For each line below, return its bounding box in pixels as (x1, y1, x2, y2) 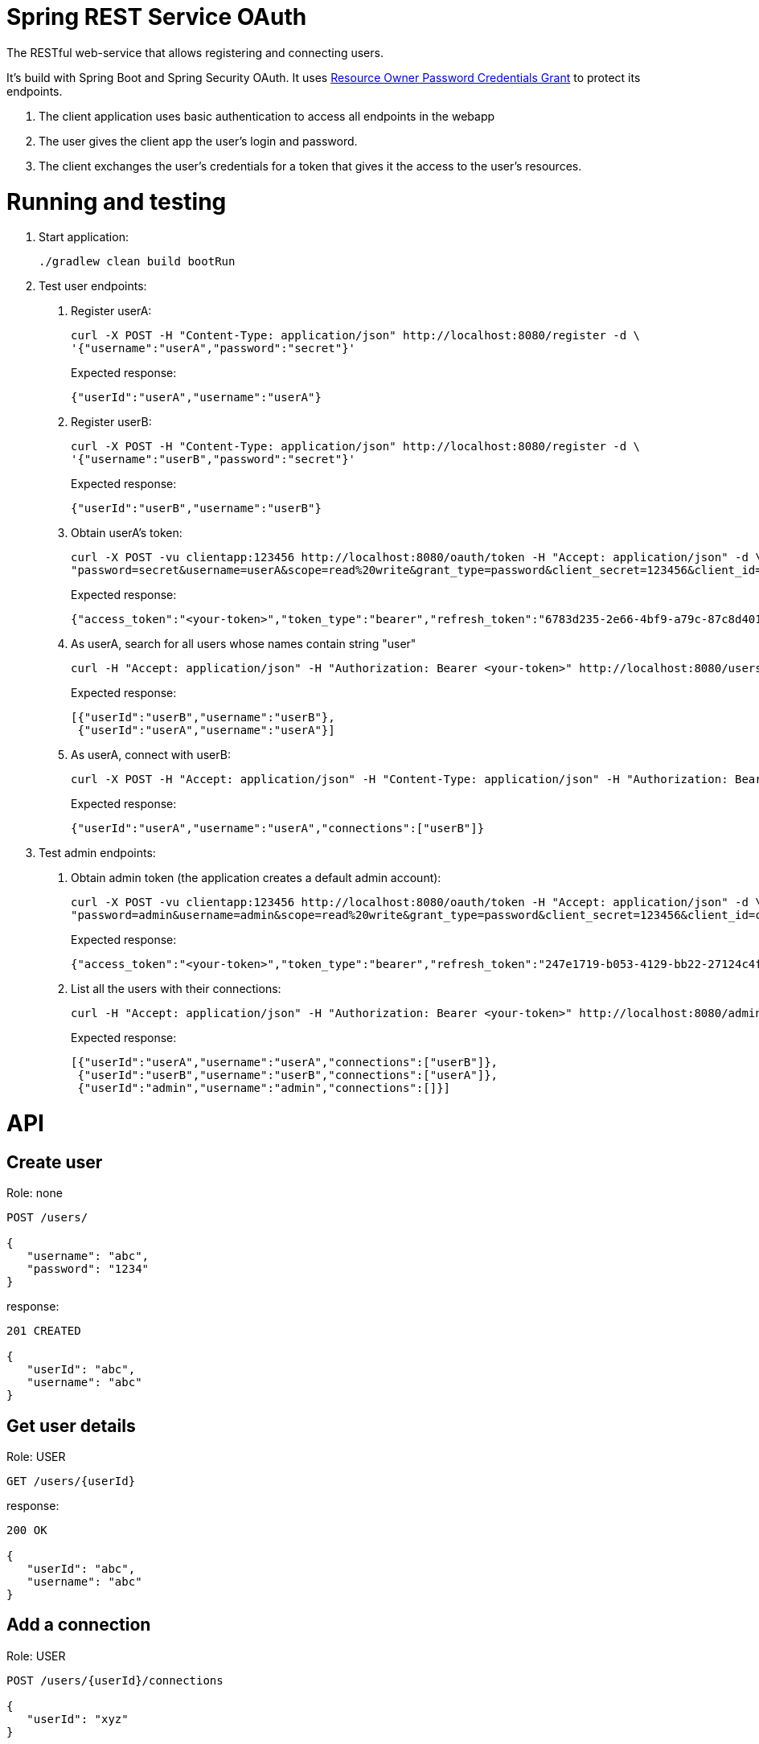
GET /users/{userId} (6, 1475, 136, 1488)
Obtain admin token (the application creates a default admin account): (71, 871, 441, 885)
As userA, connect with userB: (71, 748, 231, 762)
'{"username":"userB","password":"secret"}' (71, 453, 356, 466)
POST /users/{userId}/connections (6, 1673, 224, 1687)
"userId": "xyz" (27, 1712, 129, 1726)
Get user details (6, 1415, 136, 1436)
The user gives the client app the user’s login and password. (39, 133, 358, 148)
